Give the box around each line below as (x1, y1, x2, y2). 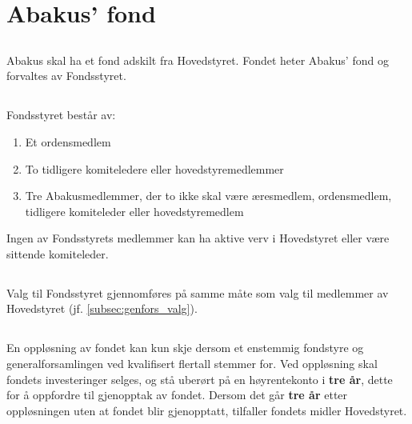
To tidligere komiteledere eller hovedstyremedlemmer (25, 160, 284, 177)
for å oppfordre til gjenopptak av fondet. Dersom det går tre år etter (6, 386, 348, 403)
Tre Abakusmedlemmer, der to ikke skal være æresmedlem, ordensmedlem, (25, 187, 392, 204)
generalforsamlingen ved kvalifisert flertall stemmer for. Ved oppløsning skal (6, 355, 378, 372)
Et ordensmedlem (25, 133, 111, 150)
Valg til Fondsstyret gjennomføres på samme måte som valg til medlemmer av (6, 284, 389, 301)
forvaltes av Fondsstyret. (6, 67, 126, 84)
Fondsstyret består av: (6, 106, 116, 123)
